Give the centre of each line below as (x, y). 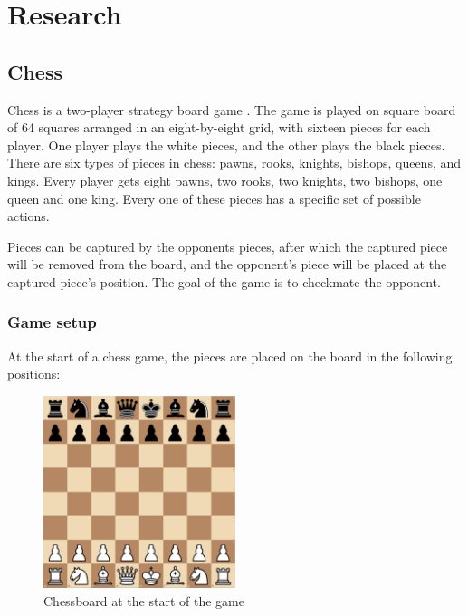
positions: (34, 374)
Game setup (52, 322)
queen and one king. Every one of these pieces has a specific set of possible (214, 198)
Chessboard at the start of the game (144, 601)
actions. (29, 216)
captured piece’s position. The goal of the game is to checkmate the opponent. (224, 281)
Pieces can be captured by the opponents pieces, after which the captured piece (228, 246)
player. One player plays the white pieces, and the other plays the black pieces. (226, 144)
